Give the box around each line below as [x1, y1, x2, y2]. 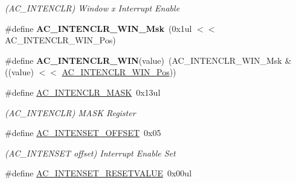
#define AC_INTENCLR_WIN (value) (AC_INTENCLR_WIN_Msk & [5, 54, 292, 66]
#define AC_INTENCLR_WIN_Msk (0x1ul [5, 22, 192, 34]
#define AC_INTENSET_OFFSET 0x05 [5, 126, 161, 139]
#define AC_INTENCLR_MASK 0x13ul [5, 85, 161, 98]
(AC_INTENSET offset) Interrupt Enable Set [5, 146, 176, 159]
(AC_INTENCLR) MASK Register [5, 106, 136, 119]
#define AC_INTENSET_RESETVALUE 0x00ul [5, 167, 192, 179]
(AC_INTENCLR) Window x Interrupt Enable [5, 2, 180, 14]
